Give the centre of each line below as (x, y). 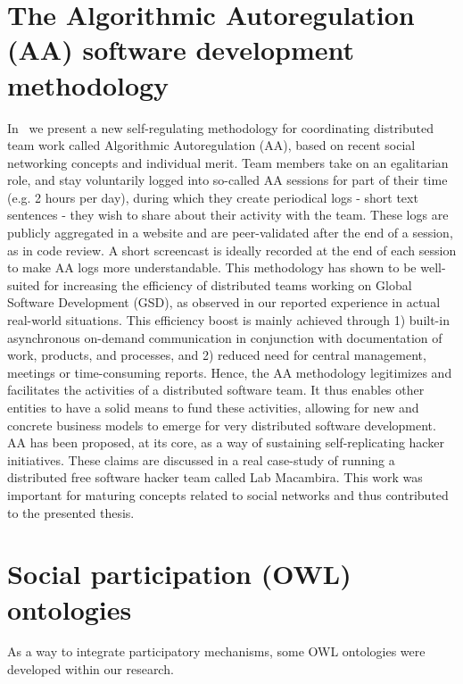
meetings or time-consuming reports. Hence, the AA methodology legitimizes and (230, 372)
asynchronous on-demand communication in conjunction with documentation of (225, 337)
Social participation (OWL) (179, 574)
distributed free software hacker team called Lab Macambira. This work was (215, 477)
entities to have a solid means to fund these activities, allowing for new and (213, 407)
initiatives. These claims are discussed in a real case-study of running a (201, 459)
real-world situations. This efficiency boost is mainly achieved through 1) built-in (228, 320)
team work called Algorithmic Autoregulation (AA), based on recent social (211, 145)
